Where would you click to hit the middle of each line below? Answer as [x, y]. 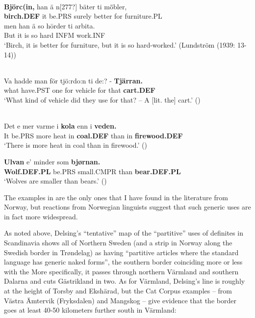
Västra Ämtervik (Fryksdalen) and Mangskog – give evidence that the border [120, 300]
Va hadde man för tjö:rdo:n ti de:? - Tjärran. [73, 80]
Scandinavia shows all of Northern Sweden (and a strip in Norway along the [118, 243]
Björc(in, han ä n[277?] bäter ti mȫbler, [65, 6]
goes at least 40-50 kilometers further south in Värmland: [90, 310]
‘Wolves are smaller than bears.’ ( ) [55, 181]
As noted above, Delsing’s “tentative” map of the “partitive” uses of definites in [124, 233]
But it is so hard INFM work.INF [55, 35]
